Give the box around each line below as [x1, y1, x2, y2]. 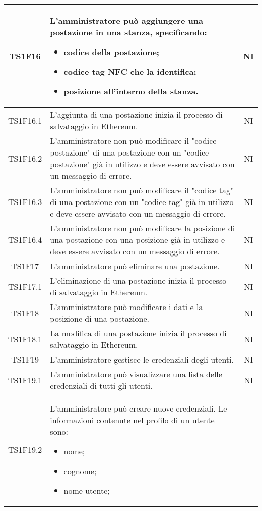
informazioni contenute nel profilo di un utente [50, 414, 215, 426]
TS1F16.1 [8, 114, 42, 126]
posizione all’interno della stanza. [63, 85, 199, 97]
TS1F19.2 [8, 443, 42, 455]
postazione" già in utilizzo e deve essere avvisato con [50, 158, 235, 170]
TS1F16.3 [8, 196, 42, 208]
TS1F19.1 [8, 374, 42, 386]
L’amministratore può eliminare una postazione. [50, 260, 220, 272]
